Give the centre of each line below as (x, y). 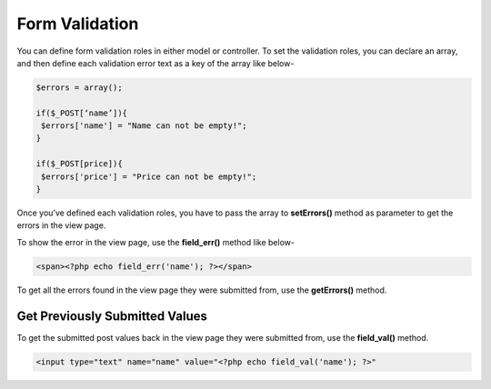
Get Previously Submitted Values (112, 316)
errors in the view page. (61, 225)
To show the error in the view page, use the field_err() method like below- (156, 242)
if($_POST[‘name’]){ (81, 113)
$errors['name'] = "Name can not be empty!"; (144, 126)
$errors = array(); (79, 87)
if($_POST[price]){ (79, 164)
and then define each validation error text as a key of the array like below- (155, 63)
